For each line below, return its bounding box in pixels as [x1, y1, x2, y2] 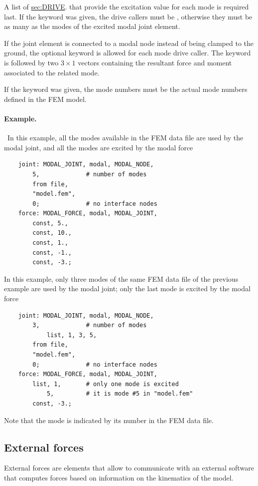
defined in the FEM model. [4, 93, 87, 104]
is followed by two [4, 57, 59, 67]
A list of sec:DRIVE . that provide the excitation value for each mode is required [4, 1, 249, 11]
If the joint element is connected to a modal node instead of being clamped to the [4, 37, 254, 48]
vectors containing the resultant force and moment [78, 57, 232, 67]
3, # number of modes [32, 322, 147, 329]
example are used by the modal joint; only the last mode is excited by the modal [4, 283, 251, 294]
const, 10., [32, 229, 72, 237]
